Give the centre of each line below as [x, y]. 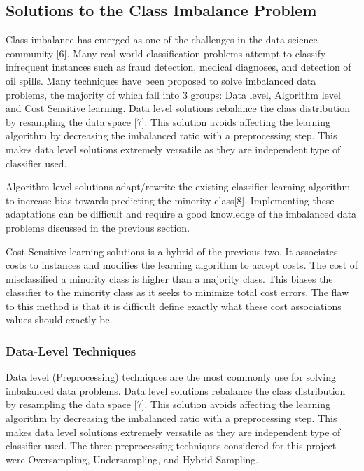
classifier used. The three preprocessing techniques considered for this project [171, 445]
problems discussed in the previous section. [98, 227]
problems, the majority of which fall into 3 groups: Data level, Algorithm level [173, 94]
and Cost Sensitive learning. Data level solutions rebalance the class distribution [178, 108]
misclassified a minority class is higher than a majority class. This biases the [169, 278]
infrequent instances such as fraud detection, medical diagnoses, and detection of [178, 67]
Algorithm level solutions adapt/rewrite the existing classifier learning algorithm [178, 187]
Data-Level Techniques [71, 351]
